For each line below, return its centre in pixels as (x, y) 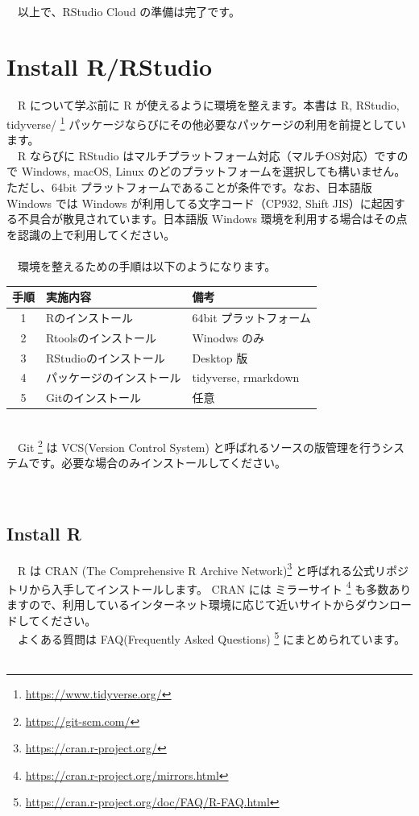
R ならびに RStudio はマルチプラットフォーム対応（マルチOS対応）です (207, 155)
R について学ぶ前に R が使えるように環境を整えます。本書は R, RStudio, (208, 105)
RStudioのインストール (106, 357)
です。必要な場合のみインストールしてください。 (158, 463)
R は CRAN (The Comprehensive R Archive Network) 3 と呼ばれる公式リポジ (213, 569)
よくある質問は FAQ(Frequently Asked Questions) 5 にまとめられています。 (212, 638)
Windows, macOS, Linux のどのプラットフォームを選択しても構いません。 (214, 171)
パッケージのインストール (114, 377)
